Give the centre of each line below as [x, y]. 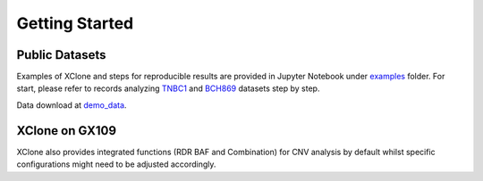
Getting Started [75, 23]
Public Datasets [61, 55]
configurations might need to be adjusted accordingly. [116, 164]
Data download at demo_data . [72, 105]
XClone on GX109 [66, 131]
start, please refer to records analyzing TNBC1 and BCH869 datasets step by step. [168, 88]
